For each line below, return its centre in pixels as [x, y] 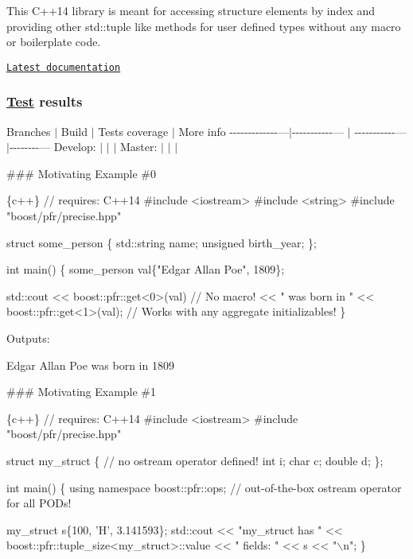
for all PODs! [39, 503]
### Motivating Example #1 [82, 392]
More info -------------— [234, 131]
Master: [138, 147]
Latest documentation [64, 67]
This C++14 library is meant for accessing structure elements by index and [191, 10]
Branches [29, 131]
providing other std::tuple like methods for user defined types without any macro [204, 26]
